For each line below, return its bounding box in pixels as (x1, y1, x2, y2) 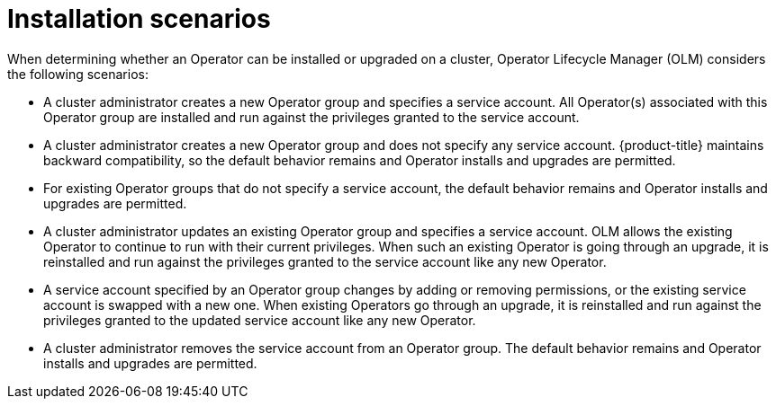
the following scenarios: (7, 66, 149, 82)
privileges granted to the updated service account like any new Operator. (43, 312, 476, 328)
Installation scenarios (7, 4, 271, 34)
